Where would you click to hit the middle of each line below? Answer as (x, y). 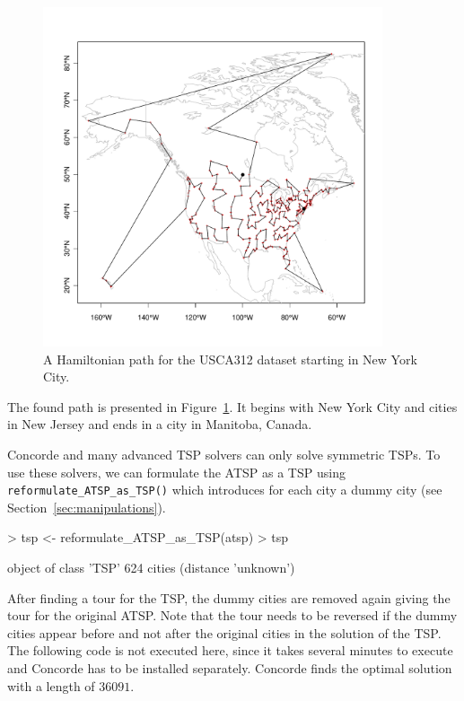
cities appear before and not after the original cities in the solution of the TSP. (224, 632)
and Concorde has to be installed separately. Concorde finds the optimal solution (230, 667)
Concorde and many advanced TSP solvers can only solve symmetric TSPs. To (224, 454)
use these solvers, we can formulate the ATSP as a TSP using (176, 472)
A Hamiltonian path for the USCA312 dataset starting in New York (230, 359)
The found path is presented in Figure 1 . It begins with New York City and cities (232, 406)
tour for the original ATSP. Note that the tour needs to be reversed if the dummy (232, 615)
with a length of (51, 685)
